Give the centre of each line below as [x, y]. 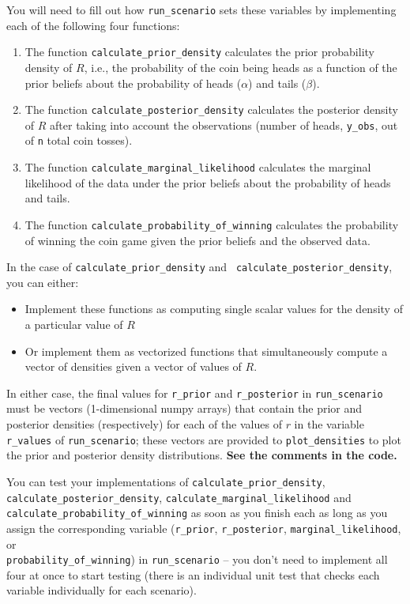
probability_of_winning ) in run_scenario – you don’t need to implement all [197, 559]
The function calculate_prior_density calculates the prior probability [199, 52]
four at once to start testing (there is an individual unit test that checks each [193, 574]
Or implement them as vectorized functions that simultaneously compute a [206, 351]
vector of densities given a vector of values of [133, 366]
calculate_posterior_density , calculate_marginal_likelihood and [179, 497]
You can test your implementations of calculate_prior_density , [166, 481]
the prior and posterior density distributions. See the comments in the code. [202, 455]
